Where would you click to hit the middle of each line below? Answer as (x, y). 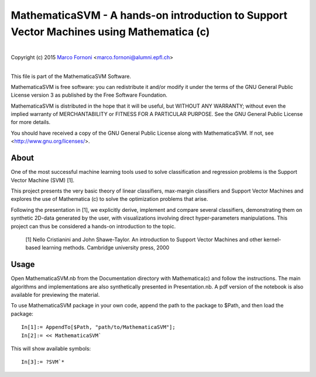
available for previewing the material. (55, 294)
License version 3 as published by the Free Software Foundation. (89, 95)
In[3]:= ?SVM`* (43, 362)
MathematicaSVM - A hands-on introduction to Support (149, 15)
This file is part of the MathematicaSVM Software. (71, 76)
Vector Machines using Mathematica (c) (110, 32)
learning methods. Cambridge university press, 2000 (106, 248)
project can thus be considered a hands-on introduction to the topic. (93, 226)
